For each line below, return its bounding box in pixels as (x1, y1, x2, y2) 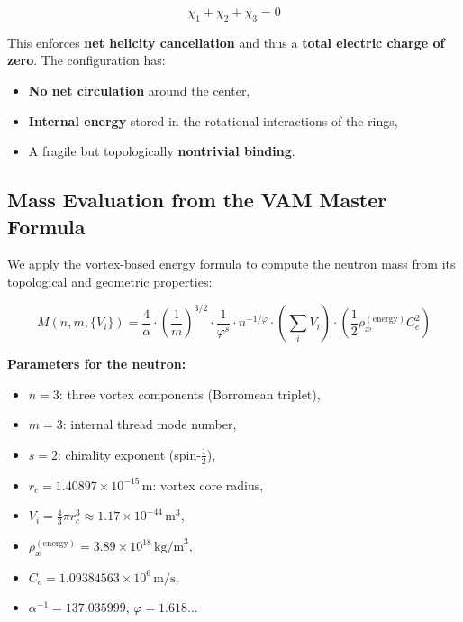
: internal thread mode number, (62, 415, 237, 434)
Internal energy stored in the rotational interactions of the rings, (28, 111, 398, 130)
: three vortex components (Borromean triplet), (59, 384, 321, 403)
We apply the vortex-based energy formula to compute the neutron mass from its (7, 254, 456, 273)
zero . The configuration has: (7, 50, 166, 69)
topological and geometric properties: (7, 271, 213, 290)
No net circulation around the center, (28, 80, 250, 99)
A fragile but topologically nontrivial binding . (28, 142, 295, 160)
